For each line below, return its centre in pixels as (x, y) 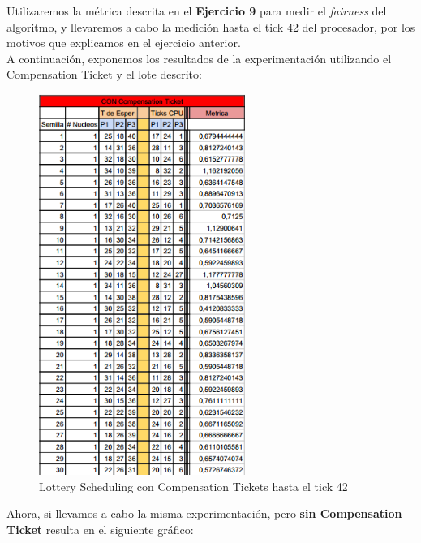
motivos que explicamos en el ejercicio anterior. (124, 43)
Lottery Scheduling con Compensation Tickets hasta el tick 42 (193, 486)
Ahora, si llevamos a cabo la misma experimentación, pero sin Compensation (204, 513)
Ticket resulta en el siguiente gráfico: (100, 530)
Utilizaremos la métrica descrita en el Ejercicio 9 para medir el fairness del (197, 11)
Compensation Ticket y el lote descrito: (104, 74)
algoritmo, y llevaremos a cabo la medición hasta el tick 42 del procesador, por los (211, 26)
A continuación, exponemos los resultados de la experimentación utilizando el (199, 58)
